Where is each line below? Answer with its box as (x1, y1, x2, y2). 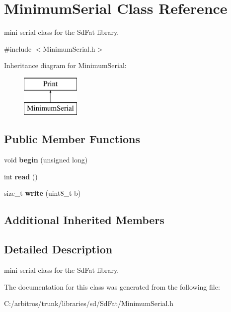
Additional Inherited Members (4, 212, 164, 228)
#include (4, 43, 32, 54)
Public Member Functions (4, 131, 140, 147)
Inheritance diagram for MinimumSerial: (4, 60, 127, 71)
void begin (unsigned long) (4, 155, 88, 165)
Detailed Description (4, 241, 113, 257)
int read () (4, 171, 38, 181)
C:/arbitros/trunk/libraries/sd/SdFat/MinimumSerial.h (4, 298, 174, 309)
